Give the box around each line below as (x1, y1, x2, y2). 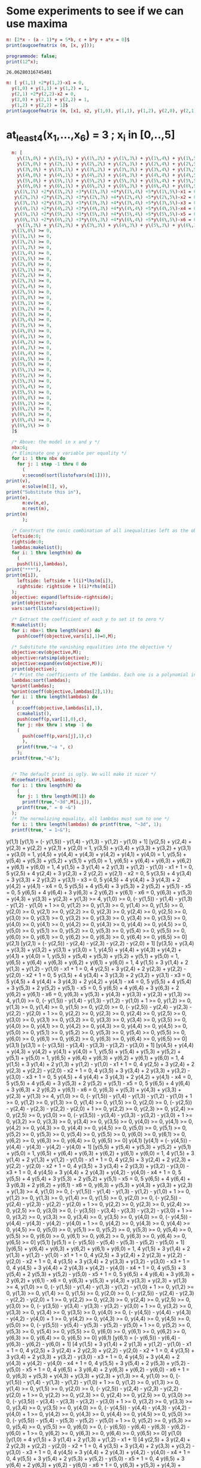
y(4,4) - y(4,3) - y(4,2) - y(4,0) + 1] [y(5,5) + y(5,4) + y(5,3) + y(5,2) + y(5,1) (6, 1143, 191, 1150)
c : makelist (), (17, 711, 52, 717)
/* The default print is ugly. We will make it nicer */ (11, 771, 157, 777)
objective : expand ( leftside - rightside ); (11, 595, 114, 600)
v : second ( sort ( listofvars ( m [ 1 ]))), (22, 472, 111, 478)
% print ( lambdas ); (11, 683, 55, 689)
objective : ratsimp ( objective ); (11, 655, 90, 661)
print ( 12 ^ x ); (6, 59, 39, 65)
